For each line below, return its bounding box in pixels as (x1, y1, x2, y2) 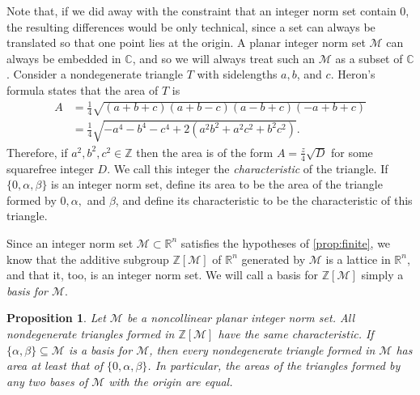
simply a (361, 266, 404, 283)
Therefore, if (6, 143, 68, 160)
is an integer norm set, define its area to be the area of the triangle (51, 176, 383, 193)
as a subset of (335, 49, 403, 66)
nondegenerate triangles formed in (6, 325, 175, 342)
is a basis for (68, 341, 133, 358)
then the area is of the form (136, 143, 274, 160)
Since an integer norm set (6, 234, 134, 251)
